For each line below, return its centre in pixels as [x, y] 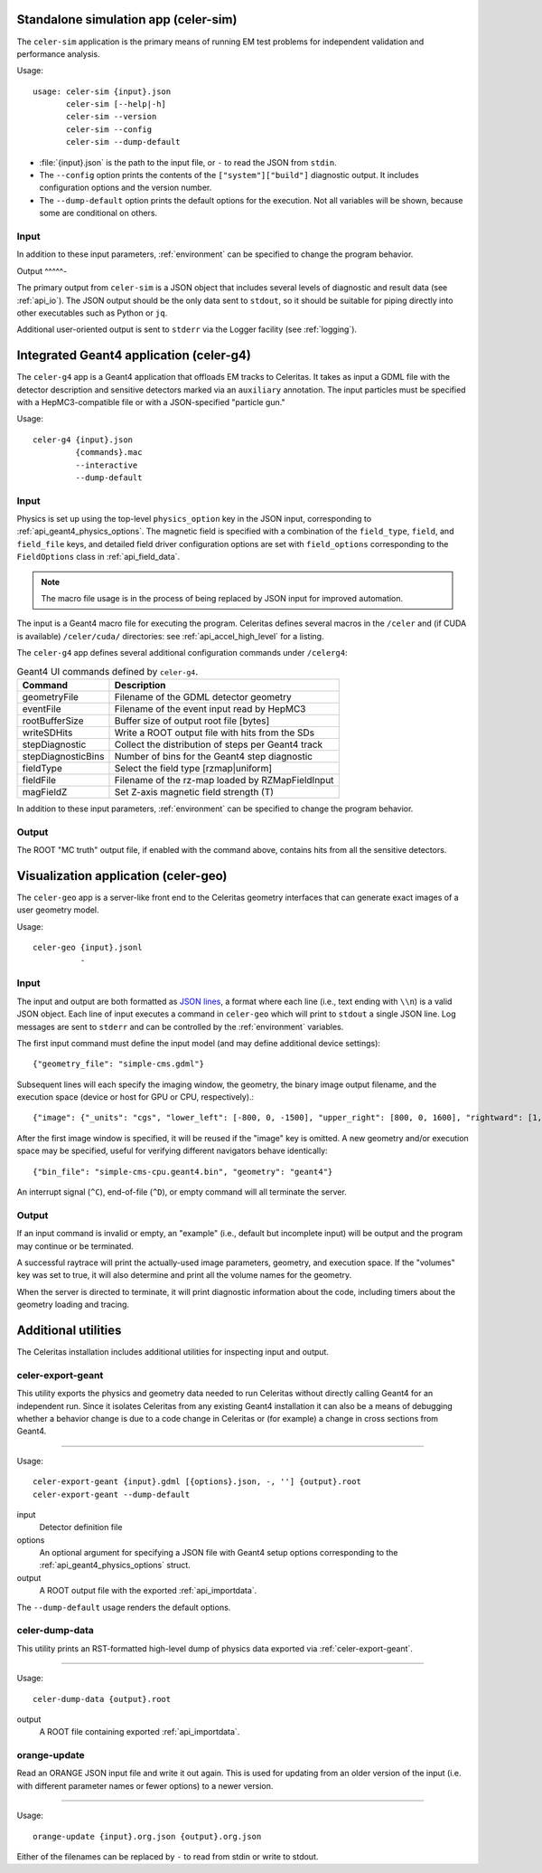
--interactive [107, 465]
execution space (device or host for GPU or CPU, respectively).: [135, 1097]
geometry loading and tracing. [73, 1305]
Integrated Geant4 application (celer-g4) [134, 356]
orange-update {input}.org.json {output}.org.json [147, 1836]
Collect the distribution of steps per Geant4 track [219, 744]
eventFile [42, 708]
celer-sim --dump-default [123, 142]
